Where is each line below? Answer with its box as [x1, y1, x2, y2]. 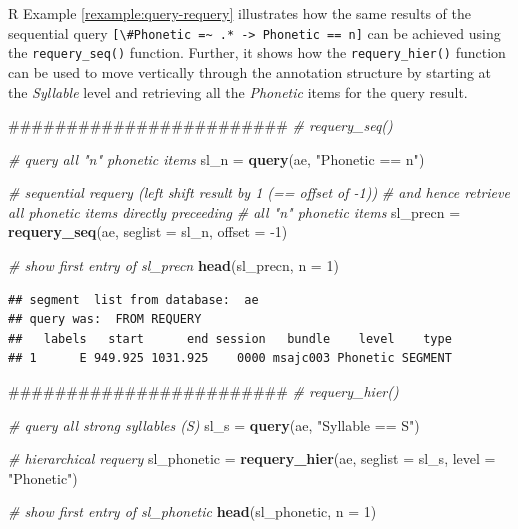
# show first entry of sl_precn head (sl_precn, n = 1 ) [8, 255, 339, 276]
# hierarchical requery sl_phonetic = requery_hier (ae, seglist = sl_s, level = [8, 448, 496, 469]
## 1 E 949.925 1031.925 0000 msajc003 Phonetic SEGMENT [8, 351, 452, 366]
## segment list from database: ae [8, 292, 259, 307]
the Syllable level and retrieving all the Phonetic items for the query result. [8, 81, 468, 102]
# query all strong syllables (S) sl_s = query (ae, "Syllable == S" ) [8, 414, 420, 435]
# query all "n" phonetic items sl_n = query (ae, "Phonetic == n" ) [8, 148, 425, 169]
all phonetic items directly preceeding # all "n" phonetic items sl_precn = [8, 201, 461, 222]
